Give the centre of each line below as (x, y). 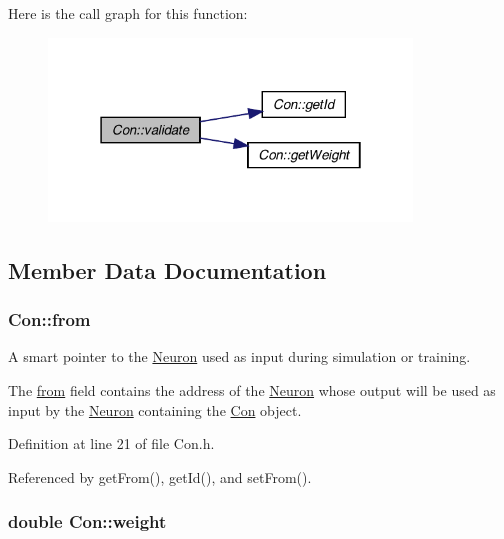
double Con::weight (87, 521)
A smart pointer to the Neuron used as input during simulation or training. (239, 356)
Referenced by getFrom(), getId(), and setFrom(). (160, 476)
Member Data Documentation (167, 269)
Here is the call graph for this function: (128, 13)
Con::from (49, 319)
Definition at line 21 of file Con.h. (111, 443)
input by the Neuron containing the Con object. (155, 409)
